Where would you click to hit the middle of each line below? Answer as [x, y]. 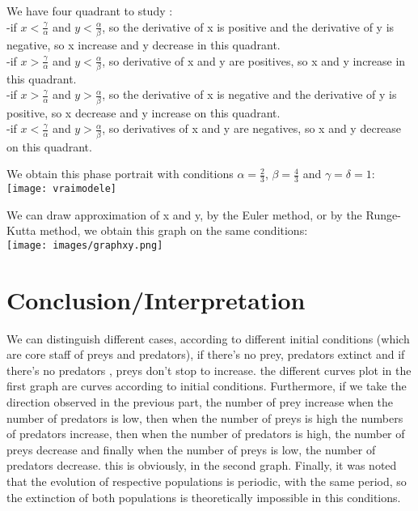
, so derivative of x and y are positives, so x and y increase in [254, 60]
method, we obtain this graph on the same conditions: [174, 230]
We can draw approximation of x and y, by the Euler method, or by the [184, 214]
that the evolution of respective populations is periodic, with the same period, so [207, 481]
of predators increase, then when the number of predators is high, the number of [206, 434]
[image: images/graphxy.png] [85, 245]
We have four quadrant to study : [90, 11]
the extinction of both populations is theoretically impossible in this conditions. [204, 497]
